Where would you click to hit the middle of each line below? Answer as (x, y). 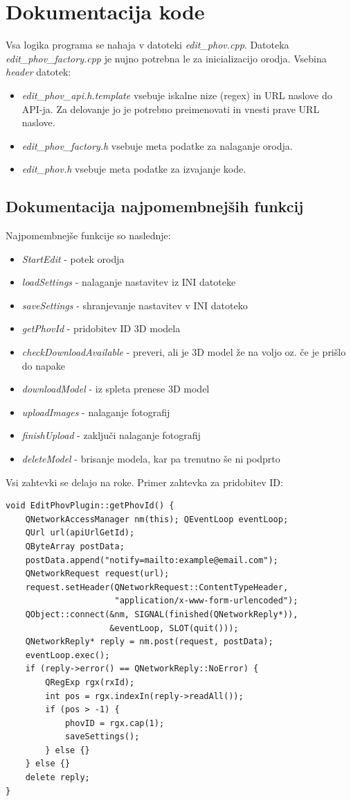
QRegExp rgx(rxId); (90, 682)
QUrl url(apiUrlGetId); (80, 533)
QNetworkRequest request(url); (97, 574)
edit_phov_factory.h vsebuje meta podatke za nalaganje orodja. (157, 145)
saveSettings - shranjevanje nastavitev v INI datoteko (135, 305)
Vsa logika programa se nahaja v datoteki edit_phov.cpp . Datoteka (147, 45)
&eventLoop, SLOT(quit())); (174, 628)
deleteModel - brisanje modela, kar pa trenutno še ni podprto (151, 459)
